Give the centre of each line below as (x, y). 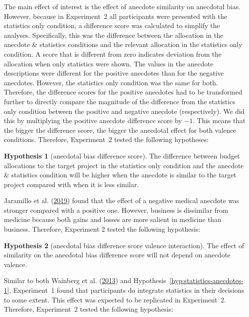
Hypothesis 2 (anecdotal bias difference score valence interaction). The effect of (124, 245)
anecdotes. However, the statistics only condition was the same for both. (111, 82)
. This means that (219, 120)
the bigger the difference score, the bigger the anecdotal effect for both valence (120, 130)
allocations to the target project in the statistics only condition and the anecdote (124, 165)
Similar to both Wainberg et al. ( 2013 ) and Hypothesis (85, 280)
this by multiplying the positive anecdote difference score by (93, 120)
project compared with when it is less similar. (71, 184)
